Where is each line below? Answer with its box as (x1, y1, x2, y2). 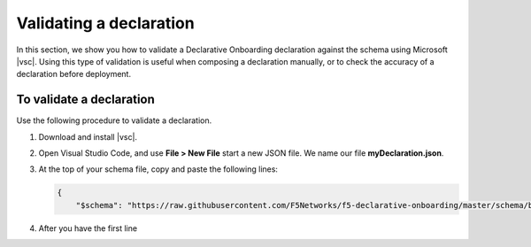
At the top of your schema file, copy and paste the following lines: (38, 164, 279, 174)
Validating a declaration (16, 13, 195, 33)
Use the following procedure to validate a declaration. (16, 115, 212, 126)
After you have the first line (38, 222, 137, 234)
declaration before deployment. (16, 69, 132, 80)
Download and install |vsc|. (38, 131, 137, 142)
